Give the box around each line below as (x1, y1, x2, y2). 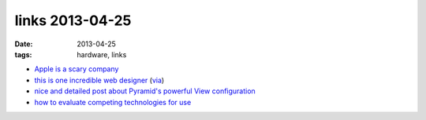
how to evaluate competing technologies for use (34, 97, 192, 107)
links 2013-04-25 (14, 12, 132, 29)
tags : (14, 49, 32, 59)
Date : (14, 39, 33, 49)
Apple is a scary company (34, 64, 119, 74)
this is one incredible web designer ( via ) (34, 75, 165, 85)
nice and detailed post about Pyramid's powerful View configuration (34, 86, 256, 96)
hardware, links (77, 49, 127, 59)
